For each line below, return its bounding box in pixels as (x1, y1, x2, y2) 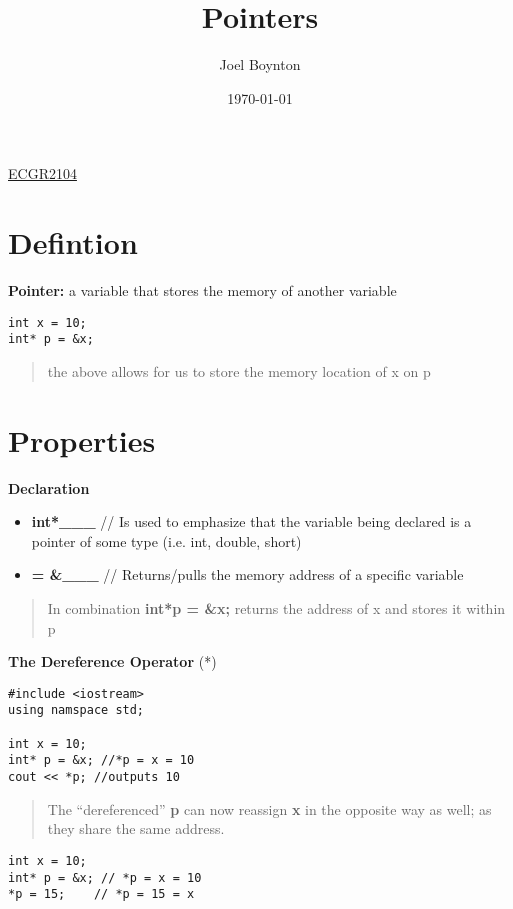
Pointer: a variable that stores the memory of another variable (8, 280, 397, 301)
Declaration (8, 477, 90, 498)
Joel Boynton (219, 54, 301, 75)
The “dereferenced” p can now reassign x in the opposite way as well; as (47, 798, 492, 819)
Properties (8, 419, 156, 460)
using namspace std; (8, 703, 145, 718)
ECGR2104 (8, 163, 77, 184)
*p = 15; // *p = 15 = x (8, 887, 195, 902)
